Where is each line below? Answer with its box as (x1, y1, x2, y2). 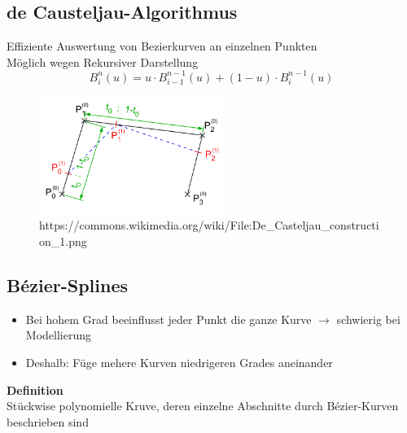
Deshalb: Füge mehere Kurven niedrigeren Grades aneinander (25, 354, 333, 371)
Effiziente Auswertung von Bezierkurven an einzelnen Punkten (7, 37, 317, 55)
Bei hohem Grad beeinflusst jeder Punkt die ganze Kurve (25, 310, 312, 327)
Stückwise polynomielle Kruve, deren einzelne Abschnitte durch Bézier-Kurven (7, 397, 399, 414)
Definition (7, 381, 63, 398)
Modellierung (25, 326, 91, 343)
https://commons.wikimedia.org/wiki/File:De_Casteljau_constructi (39, 216, 379, 234)
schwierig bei (336, 310, 400, 327)
